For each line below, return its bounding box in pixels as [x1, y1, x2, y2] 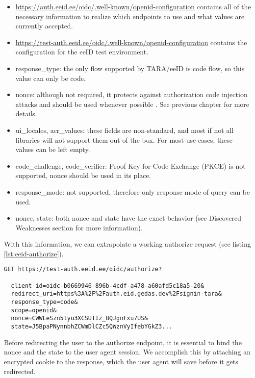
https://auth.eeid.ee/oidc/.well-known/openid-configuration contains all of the [15, 1, 251, 11]
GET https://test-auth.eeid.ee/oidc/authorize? [4, 266, 162, 273]
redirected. [4, 366, 36, 376]
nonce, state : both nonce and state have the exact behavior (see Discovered [15, 213, 241, 223]
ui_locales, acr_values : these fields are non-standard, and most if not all [15, 125, 234, 135]
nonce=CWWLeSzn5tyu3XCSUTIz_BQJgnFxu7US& [11, 315, 148, 322]
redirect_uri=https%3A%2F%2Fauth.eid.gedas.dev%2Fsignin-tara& [11, 290, 222, 298]
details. [15, 108, 37, 119]
